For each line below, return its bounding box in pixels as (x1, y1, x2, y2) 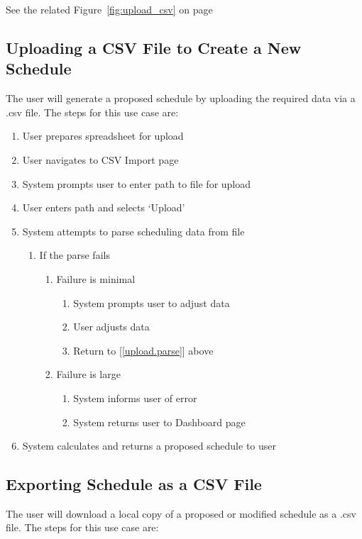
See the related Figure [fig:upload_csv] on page (6, 2, 213, 16)
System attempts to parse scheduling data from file (22, 223, 245, 238)
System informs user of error (73, 390, 197, 405)
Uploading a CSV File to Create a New (6, 36, 302, 58)
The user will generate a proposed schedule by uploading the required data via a (6, 91, 356, 106)
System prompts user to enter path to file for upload (22, 176, 251, 191)
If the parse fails (39, 248, 110, 262)
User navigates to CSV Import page (22, 152, 179, 167)
